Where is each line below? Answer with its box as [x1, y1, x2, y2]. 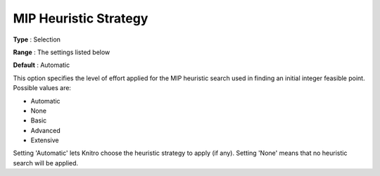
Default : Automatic [13, 61, 70, 70]
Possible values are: [13, 84, 72, 92]
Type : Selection [13, 35, 61, 44]
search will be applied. [13, 158, 79, 167]
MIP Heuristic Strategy [13, 11, 148, 26]
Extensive [30, 136, 59, 144]
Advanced [30, 126, 61, 134]
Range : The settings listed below [13, 48, 110, 56]
